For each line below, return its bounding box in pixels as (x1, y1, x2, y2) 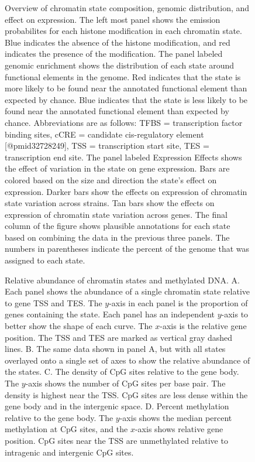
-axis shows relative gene (135, 423, 223, 435)
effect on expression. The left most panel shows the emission (5, 13, 220, 25)
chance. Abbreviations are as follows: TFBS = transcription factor (5, 116, 243, 128)
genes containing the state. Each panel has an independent (5, 308, 215, 320)
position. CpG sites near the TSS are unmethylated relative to (5, 434, 228, 446)
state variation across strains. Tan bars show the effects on (5, 197, 215, 209)
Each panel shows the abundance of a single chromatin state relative (5, 285, 250, 297)
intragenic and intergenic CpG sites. (5, 446, 134, 458)
